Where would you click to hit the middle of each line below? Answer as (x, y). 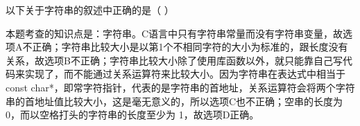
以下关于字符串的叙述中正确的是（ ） (90, 10)
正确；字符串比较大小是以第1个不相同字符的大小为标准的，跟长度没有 (190, 47)
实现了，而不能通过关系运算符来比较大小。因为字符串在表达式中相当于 (185, 74)
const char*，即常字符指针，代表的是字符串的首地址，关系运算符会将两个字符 (180, 87)
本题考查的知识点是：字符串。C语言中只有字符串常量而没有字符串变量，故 (174, 33)
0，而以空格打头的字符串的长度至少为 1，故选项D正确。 (132, 115)
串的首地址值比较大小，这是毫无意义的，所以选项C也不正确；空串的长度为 (174, 101)
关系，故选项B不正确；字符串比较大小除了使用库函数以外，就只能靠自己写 (174, 60)
